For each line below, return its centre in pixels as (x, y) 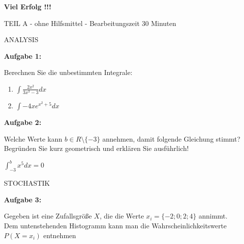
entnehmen (60, 235)
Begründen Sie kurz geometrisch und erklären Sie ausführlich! (97, 148)
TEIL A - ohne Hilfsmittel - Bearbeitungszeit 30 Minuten (90, 23)
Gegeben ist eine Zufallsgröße (48, 216)
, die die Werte (122, 216)
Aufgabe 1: (23, 56)
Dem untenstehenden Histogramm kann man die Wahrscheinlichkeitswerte (115, 225)
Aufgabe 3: (23, 199)
